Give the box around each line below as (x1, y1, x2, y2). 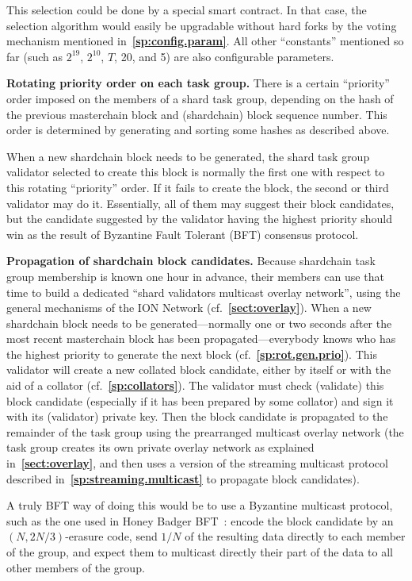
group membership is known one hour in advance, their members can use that (6, 267, 384, 284)
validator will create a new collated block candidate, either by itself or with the (6, 361, 391, 378)
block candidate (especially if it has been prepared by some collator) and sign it (6, 392, 394, 409)
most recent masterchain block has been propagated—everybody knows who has (6, 330, 396, 347)
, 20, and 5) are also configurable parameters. (114, 48, 334, 64)
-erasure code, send (65, 528, 158, 544)
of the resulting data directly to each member (185, 528, 406, 544)
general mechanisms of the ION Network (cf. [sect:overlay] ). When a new (6, 299, 372, 316)
